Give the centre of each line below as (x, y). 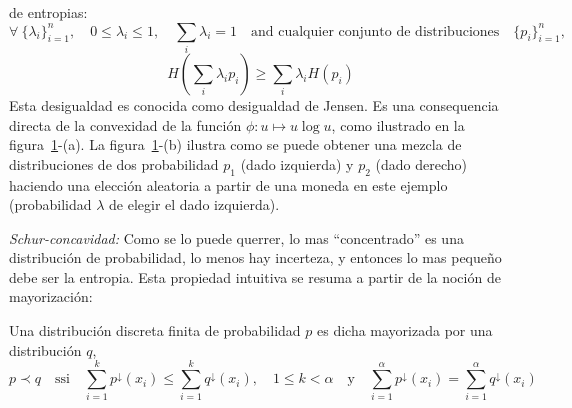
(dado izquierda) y (297, 163)
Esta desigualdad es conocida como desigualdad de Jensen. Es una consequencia (254, 104)
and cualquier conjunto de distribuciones (375, 31)
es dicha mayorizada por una (404, 330)
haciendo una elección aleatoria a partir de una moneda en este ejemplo (228, 184)
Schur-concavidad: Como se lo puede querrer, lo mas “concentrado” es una (236, 237)
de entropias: (48, 12)
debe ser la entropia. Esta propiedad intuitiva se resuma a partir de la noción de (255, 276)
